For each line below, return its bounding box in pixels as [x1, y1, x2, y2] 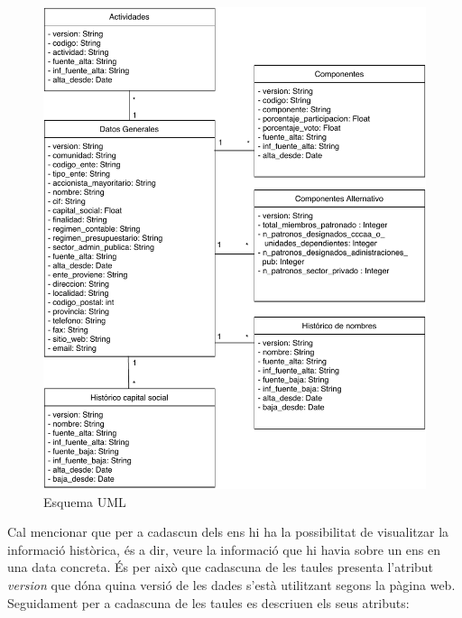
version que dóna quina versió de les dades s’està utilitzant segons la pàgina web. [7, 576, 456, 594]
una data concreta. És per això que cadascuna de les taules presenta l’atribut [7, 558, 434, 576]
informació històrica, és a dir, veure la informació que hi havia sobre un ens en [7, 540, 441, 558]
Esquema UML [43, 492, 126, 511]
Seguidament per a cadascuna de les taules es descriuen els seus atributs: [7, 593, 410, 612]
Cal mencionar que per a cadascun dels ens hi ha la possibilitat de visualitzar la [7, 522, 449, 541]
